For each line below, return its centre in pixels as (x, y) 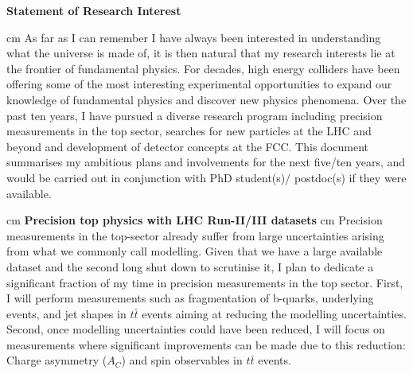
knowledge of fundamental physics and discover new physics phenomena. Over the (206, 99)
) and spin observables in (182, 360)
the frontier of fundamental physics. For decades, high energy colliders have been (203, 68)
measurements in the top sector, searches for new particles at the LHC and (189, 131)
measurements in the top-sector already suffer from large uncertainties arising (195, 235)
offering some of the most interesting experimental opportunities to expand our (199, 84)
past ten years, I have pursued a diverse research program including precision (195, 115)
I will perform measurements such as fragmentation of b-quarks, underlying (190, 298)
